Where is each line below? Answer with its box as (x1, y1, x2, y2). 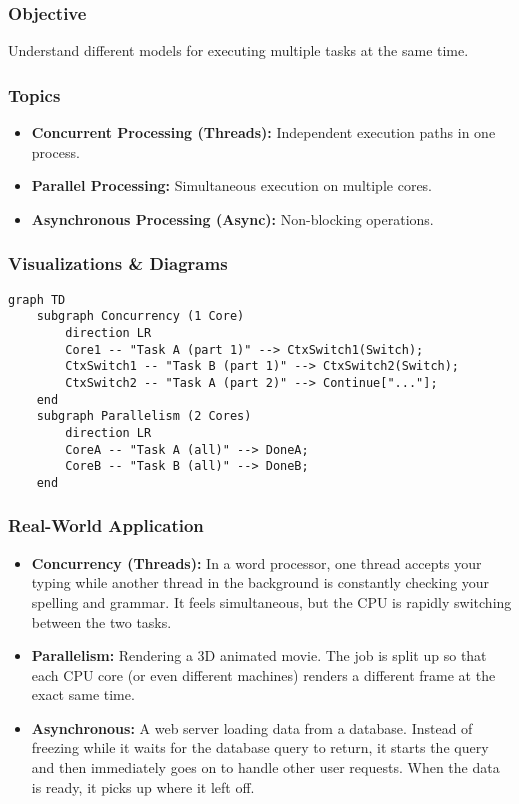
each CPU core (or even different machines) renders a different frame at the (31, 664, 496, 685)
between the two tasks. (31, 611, 172, 632)
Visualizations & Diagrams (8, 251, 228, 276)
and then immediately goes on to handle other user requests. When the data (31, 757, 500, 778)
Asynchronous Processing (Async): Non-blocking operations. (31, 208, 434, 229)
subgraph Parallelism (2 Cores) (36, 409, 252, 424)
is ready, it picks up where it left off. (31, 776, 255, 797)
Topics (8, 82, 61, 107)
